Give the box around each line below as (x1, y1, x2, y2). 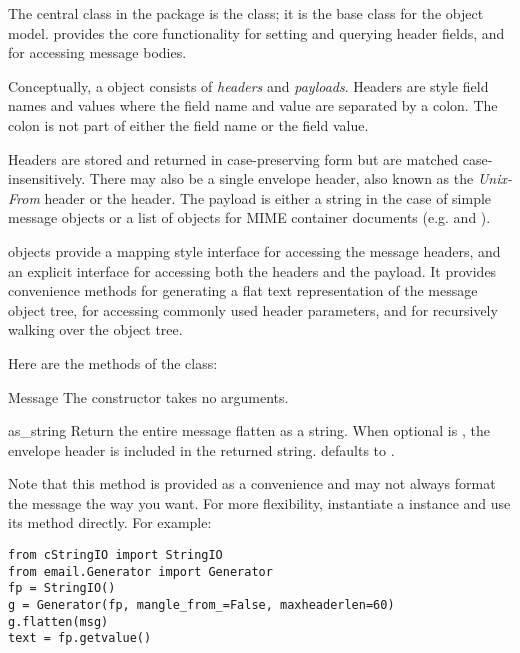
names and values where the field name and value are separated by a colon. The (8, 95, 498, 116)
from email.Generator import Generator (8, 564, 273, 579)
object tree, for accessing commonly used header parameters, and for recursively (8, 299, 498, 320)
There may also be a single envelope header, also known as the (89, 168, 474, 189)
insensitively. (8, 168, 86, 189)
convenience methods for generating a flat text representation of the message (8, 280, 478, 301)
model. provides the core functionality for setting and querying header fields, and (8, 22, 505, 43)
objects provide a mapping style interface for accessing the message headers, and (8, 240, 501, 261)
